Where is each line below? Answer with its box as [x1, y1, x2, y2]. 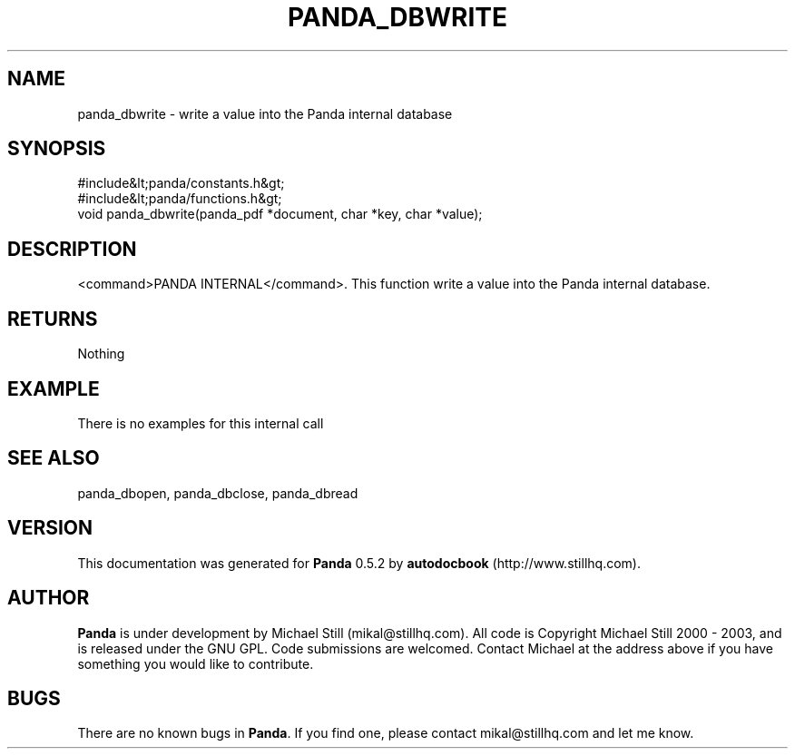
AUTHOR [7, 586, 90, 610]
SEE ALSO [7, 447, 100, 470]
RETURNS [7, 307, 98, 330]
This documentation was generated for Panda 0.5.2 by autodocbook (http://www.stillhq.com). [77, 555, 641, 571]
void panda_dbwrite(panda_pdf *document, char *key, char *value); [77, 206, 483, 222]
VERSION [7, 516, 93, 540]
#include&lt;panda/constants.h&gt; [77, 175, 285, 191]
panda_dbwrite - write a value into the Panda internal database [77, 105, 453, 122]
